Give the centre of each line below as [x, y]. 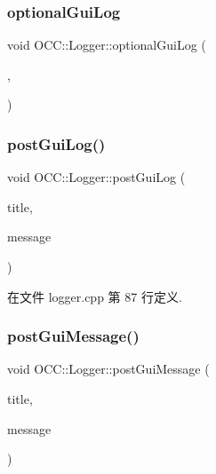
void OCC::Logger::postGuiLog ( [96, 177]
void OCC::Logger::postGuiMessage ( [108, 369]
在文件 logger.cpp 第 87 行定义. [95, 296]
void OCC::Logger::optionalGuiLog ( [107, 45]
